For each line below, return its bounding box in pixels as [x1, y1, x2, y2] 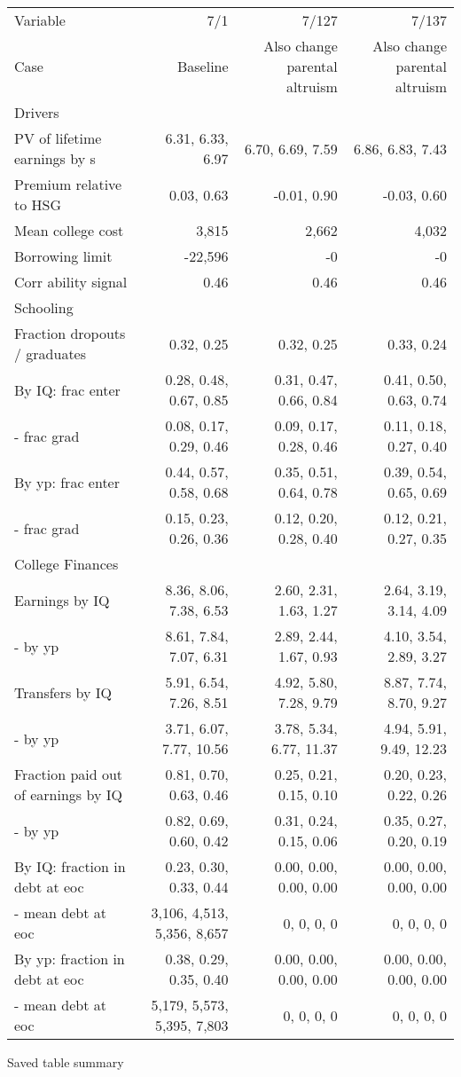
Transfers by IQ [14, 681, 113, 703]
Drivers [14, 102, 59, 122]
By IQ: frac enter [14, 379, 121, 400]
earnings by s [14, 148, 96, 169]
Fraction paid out [14, 764, 123, 784]
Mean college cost [14, 220, 124, 240]
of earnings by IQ [14, 784, 122, 805]
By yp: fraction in [14, 948, 125, 969]
